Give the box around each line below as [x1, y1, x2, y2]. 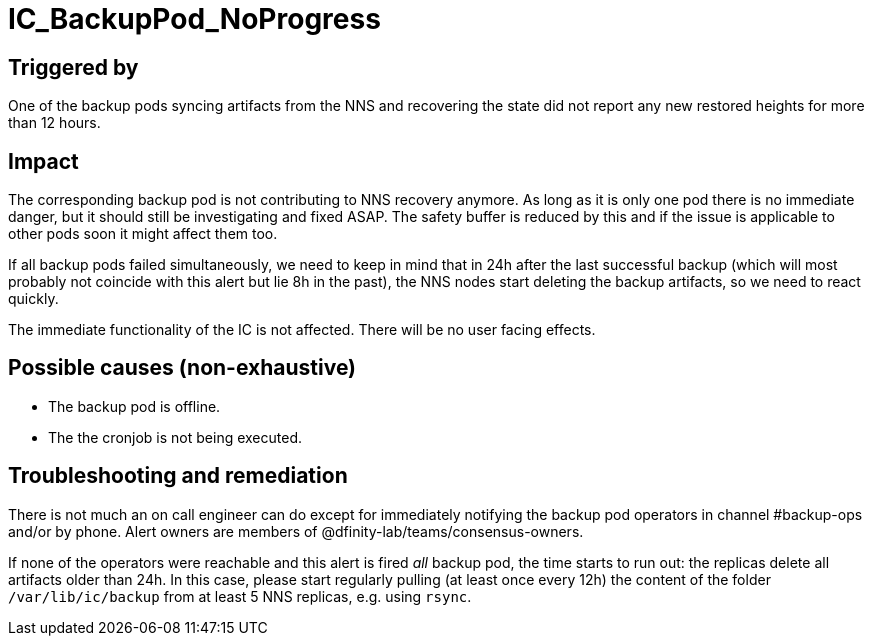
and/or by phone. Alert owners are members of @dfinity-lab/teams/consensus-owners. [8, 522, 584, 540]
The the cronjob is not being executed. [48, 428, 303, 446]
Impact [8, 148, 79, 174]
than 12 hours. [8, 114, 101, 132]
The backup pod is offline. [48, 397, 221, 415]
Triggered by [8, 54, 139, 80]
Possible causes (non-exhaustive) [8, 355, 357, 381]
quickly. [8, 290, 59, 308]
